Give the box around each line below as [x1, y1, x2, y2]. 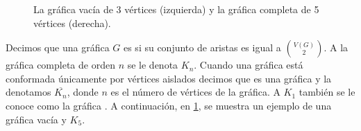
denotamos [6, 85, 51, 99]
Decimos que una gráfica [6, 40, 110, 55]
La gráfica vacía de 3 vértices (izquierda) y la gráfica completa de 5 [33, 2, 319, 16]
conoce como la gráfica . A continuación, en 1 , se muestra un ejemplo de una [6, 98, 332, 112]
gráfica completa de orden [6, 58, 115, 72]
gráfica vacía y [6, 112, 67, 126]
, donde [67, 85, 99, 99]
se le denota [127, 58, 178, 72]
